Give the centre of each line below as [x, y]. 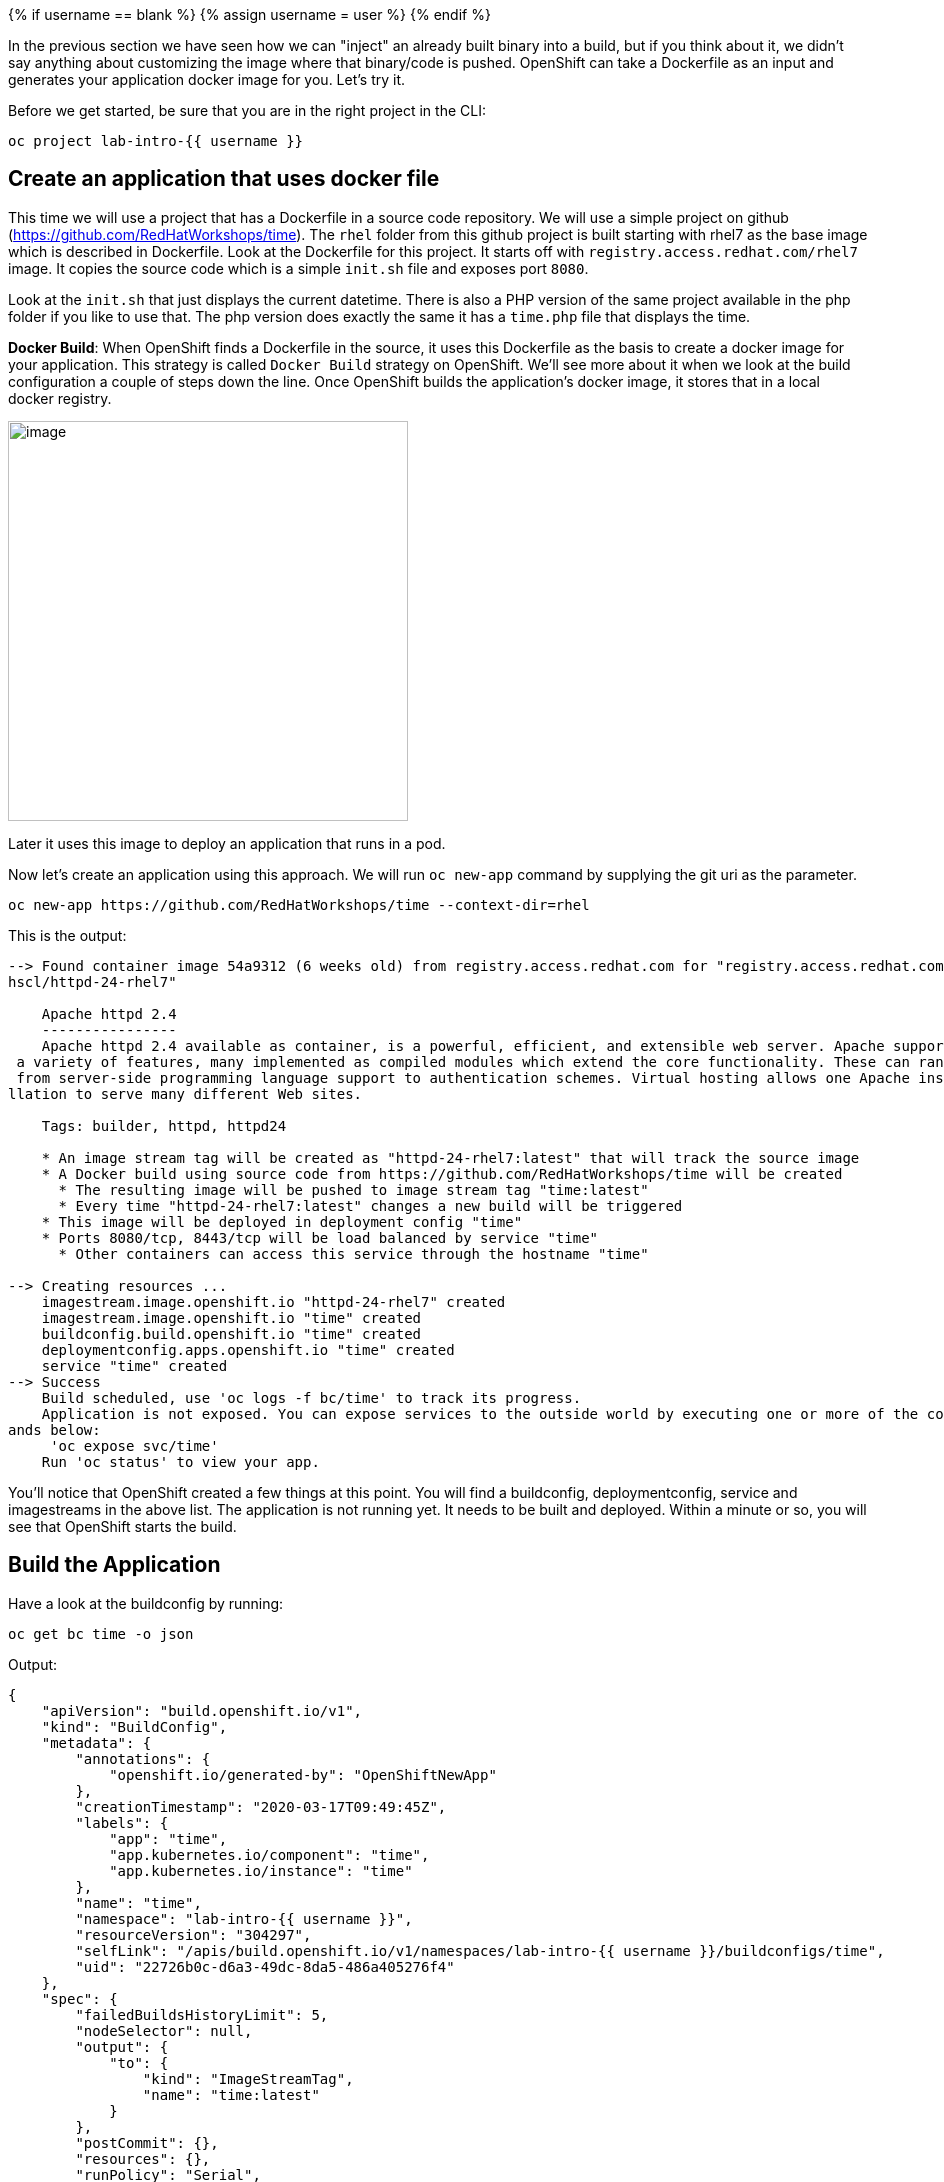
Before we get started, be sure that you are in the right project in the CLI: [247, 110]
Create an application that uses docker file [224, 179]
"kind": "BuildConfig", [134, 1726]
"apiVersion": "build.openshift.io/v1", [202, 1710]
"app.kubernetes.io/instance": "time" [261, 1870]
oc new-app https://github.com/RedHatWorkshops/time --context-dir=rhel [299, 904]
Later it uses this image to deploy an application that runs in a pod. [227, 843]
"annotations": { [143, 1758]
